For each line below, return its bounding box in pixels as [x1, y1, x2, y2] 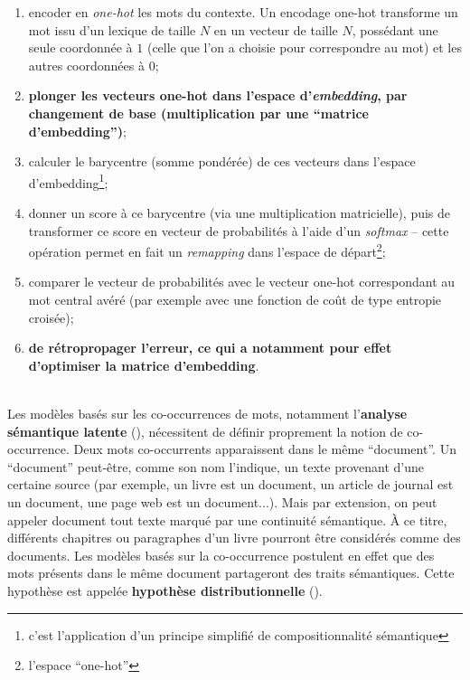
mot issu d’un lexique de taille [28, 20, 196, 39]
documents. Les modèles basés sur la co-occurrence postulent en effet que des [7, 545, 435, 564]
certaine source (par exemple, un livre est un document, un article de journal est [7, 475, 454, 494]
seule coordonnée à [28, 38, 133, 57]
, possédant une [352, 20, 438, 39]
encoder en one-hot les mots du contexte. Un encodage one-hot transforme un [28, 3, 458, 21]
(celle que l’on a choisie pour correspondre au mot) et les [146, 38, 462, 57]
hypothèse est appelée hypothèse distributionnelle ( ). [7, 581, 323, 600]
